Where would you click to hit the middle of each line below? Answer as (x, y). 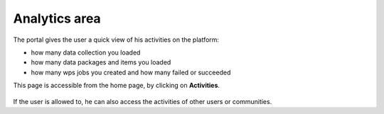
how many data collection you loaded (86, 52)
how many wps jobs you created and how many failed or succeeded (131, 72)
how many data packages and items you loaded (101, 62)
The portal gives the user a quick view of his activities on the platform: (116, 40)
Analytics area (57, 18)
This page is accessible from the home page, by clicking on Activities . (117, 86)
